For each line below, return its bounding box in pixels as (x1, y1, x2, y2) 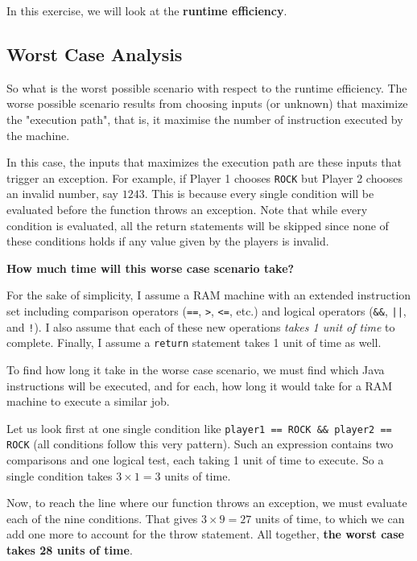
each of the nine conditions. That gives (6, 509, 198, 526)
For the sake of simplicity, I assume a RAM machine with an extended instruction (6, 287, 411, 303)
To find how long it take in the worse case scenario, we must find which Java (6, 361, 385, 377)
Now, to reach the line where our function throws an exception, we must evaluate (6, 494, 407, 511)
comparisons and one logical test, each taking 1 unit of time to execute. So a (6, 452, 384, 468)
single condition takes (6, 467, 113, 484)
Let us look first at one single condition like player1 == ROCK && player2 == (6, 419, 392, 436)
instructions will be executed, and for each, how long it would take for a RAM (6, 377, 393, 394)
